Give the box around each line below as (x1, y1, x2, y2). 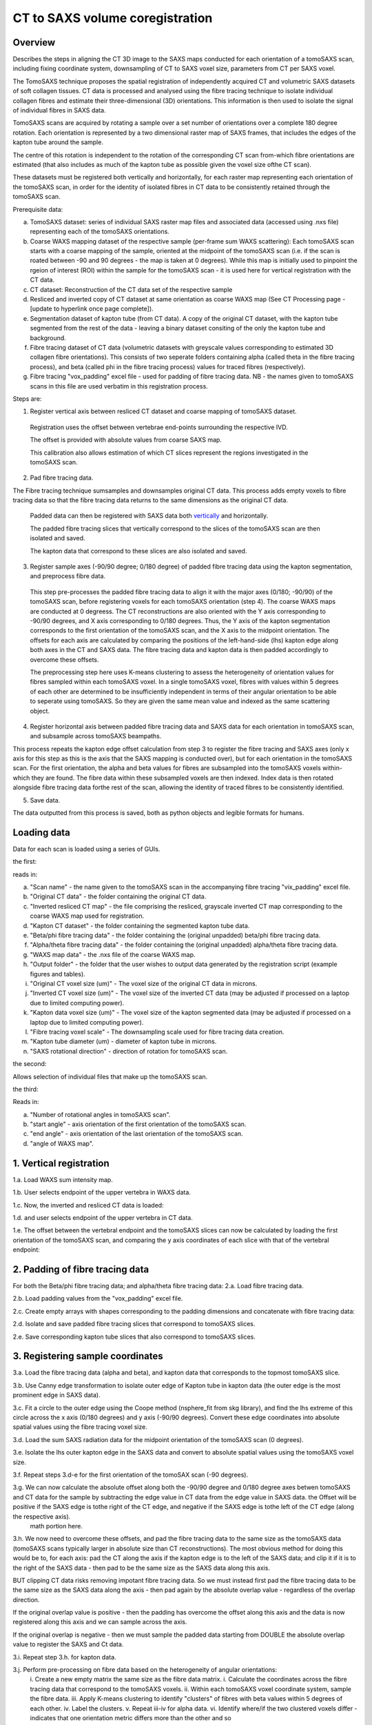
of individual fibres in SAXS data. (12, 106, 106, 115)
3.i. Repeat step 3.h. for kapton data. (12, 1653, 116, 1661)
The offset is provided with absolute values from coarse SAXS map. (30, 435, 222, 444)
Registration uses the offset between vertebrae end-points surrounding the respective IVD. (30, 423, 289, 431)
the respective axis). (12, 1512, 71, 1521)
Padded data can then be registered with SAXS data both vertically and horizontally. (30, 511, 269, 520)
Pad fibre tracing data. (30, 473, 94, 482)
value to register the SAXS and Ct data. (12, 1640, 124, 1648)
